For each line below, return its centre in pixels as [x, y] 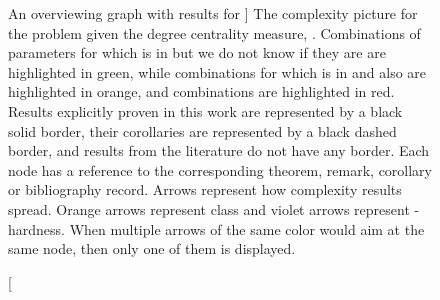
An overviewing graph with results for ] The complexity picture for [213, 13]
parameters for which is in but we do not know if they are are [197, 52]
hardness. [36, 228]
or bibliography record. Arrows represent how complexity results [205, 189]
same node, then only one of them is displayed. [152, 248]
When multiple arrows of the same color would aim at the [247, 228]
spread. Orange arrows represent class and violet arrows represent [209, 208]
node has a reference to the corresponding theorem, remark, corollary [220, 169]
